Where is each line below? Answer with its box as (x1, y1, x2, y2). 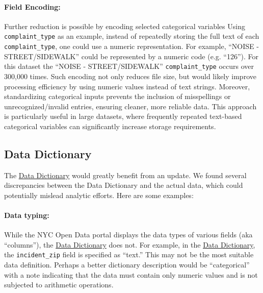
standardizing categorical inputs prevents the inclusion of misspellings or (4, 91, 231, 102)
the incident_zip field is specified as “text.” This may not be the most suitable (4, 249, 254, 260)
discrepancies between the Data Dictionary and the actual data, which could (4, 180, 243, 190)
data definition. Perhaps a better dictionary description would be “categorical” (4, 259, 250, 270)
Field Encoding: (4, 1, 61, 12)
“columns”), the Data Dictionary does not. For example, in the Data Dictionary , (4, 239, 255, 250)
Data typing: (4, 210, 49, 221)
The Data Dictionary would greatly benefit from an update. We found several (4, 169, 247, 180)
